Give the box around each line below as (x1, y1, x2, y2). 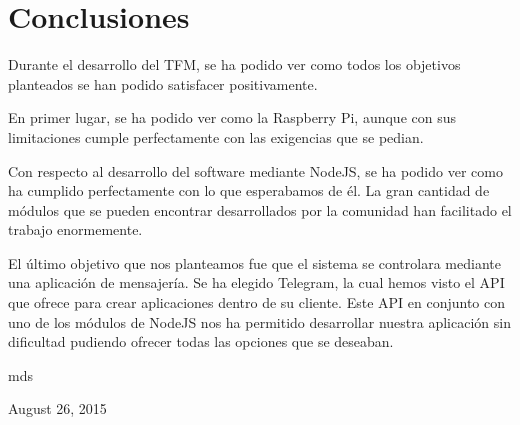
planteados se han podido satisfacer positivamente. (8, 73, 318, 94)
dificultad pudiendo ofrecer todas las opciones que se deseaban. (8, 331, 394, 352)
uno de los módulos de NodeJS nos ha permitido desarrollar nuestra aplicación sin (8, 311, 511, 332)
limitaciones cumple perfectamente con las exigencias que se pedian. (8, 126, 424, 147)
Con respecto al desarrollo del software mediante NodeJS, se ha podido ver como (8, 160, 503, 181)
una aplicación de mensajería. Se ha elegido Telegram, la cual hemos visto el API (8, 272, 505, 293)
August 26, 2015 (8, 398, 107, 419)
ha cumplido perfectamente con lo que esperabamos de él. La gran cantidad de (8, 180, 490, 201)
